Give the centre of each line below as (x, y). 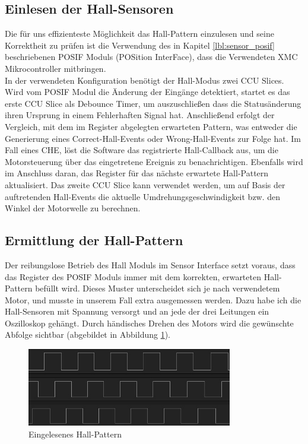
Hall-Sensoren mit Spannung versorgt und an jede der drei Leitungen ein (137, 311)
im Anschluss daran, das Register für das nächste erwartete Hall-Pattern (137, 173)
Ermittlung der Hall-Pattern (94, 240)
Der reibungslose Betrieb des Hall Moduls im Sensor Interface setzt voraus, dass (150, 264)
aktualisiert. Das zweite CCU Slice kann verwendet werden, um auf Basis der (145, 184)
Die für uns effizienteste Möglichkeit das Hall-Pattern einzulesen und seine (139, 34)
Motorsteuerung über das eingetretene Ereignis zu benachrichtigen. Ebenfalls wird (154, 161)
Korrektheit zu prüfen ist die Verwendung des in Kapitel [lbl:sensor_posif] (140, 45)
